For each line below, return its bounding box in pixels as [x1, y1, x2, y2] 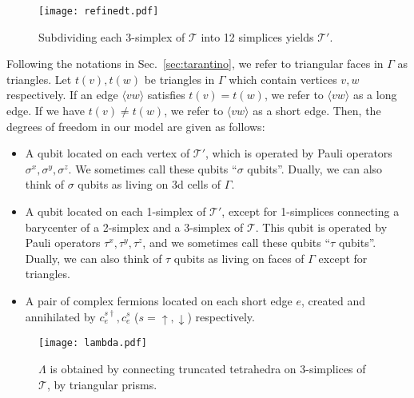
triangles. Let [6, 70, 72, 87]
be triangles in [144, 70, 215, 87]
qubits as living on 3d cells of [78, 176, 221, 193]
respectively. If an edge [6, 86, 118, 103]
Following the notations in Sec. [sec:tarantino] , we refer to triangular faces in [6, 55, 384, 72]
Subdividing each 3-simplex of [38, 28, 185, 45]
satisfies [147, 86, 185, 103]
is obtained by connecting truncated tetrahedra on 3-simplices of [50, 360, 366, 377]
